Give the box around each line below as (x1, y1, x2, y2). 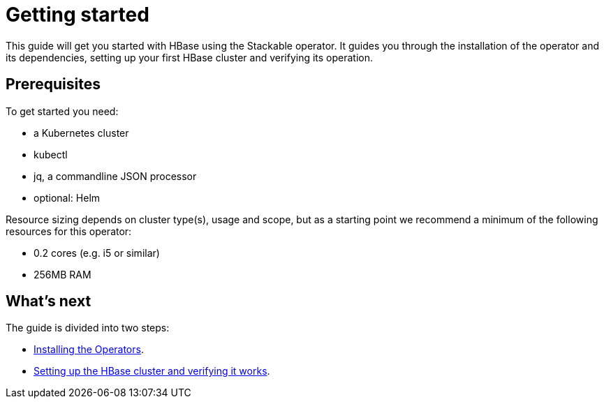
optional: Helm (34, 191, 101, 204)
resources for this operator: (6, 225, 132, 237)
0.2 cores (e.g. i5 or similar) (34, 246, 160, 259)
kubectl (34, 148, 68, 160)
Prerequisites (6, 75, 101, 93)
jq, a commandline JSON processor (34, 170, 197, 182)
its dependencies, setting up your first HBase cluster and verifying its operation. (6, 51, 374, 63)
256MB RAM (34, 268, 91, 280)
